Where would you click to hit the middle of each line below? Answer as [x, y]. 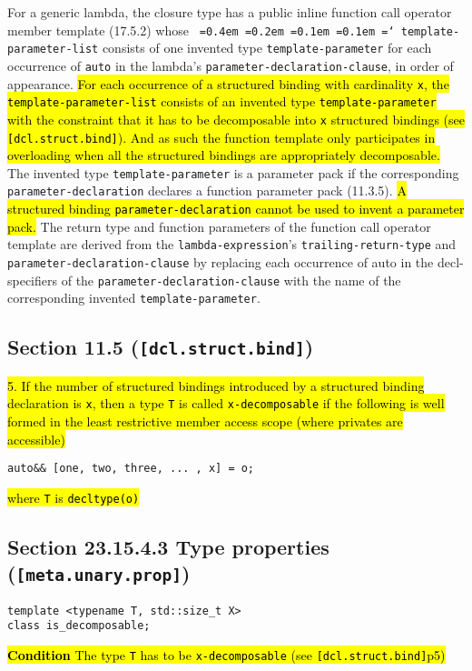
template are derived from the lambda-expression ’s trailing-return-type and [232, 244]
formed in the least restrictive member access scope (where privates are [205, 421]
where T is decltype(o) [74, 497]
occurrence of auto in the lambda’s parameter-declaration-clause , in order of [231, 65]
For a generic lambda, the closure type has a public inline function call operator [230, 12]
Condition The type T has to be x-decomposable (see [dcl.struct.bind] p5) [226, 654]
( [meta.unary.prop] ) [99, 573]
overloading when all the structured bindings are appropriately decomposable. [224, 155]
